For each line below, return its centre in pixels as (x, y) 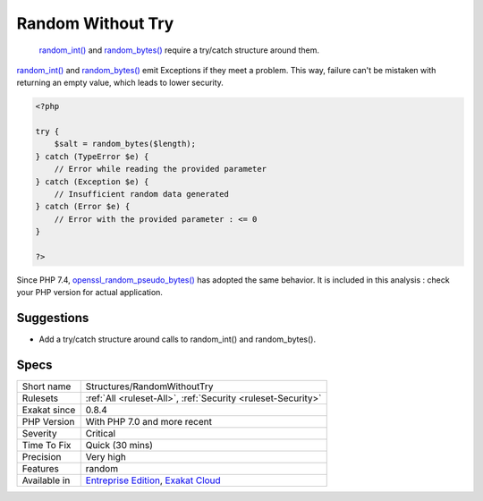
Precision (42, 457)
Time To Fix (47, 446)
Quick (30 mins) (119, 446)
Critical (101, 434)
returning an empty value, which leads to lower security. (120, 83)
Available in (46, 480)
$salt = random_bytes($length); (125, 144)
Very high (106, 457)
